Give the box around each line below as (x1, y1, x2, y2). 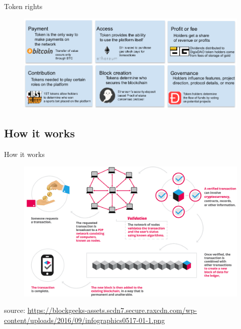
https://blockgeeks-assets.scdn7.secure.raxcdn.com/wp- (27, 305, 197, 315)
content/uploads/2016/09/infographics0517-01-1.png (4, 314, 165, 325)
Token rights (4, 1, 43, 11)
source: (4, 305, 26, 315)
